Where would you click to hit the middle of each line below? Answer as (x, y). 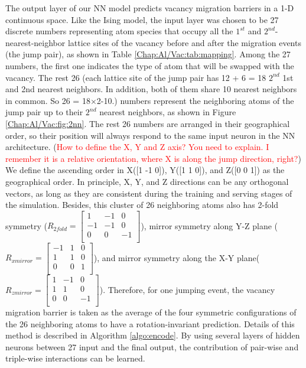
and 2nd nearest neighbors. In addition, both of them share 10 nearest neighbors (151, 89)
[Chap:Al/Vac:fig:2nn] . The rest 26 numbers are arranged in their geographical (148, 123)
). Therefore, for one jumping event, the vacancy (187, 289)
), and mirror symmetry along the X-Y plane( (177, 257)
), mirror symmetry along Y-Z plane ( (209, 225)
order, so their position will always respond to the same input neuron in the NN (150, 135)
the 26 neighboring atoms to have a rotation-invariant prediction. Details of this (150, 323)
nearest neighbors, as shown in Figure (168, 112)
